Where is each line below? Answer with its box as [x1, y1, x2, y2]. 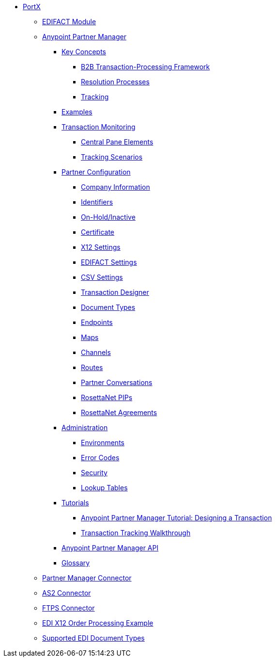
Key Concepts [61, 48, 107, 56]
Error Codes [81, 453, 120, 462]
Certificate [81, 228, 115, 236]
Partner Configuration [61, 168, 131, 176]
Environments [81, 438, 124, 447]
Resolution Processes [81, 78, 150, 86]
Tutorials [61, 499, 89, 507]
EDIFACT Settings [81, 258, 137, 266]
